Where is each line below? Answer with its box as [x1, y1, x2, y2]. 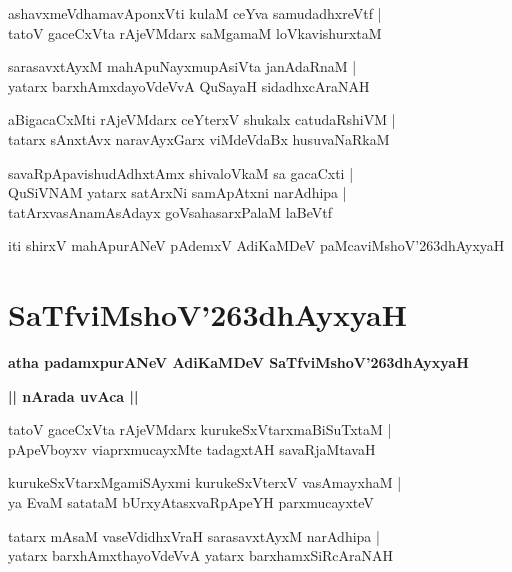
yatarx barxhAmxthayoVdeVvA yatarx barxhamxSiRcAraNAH [8, 545, 394, 566]
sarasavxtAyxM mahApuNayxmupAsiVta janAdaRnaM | [8, 56, 357, 77]
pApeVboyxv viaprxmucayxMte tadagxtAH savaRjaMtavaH [8, 438, 376, 459]
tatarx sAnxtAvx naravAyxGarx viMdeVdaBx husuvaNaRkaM [8, 128, 390, 149]
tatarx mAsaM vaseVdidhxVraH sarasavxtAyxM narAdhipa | [8, 525, 380, 546]
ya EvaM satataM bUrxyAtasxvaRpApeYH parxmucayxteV [8, 492, 374, 513]
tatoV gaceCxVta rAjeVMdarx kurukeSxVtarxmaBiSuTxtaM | [8, 419, 392, 440]
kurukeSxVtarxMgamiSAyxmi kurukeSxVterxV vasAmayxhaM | [8, 472, 402, 493]
